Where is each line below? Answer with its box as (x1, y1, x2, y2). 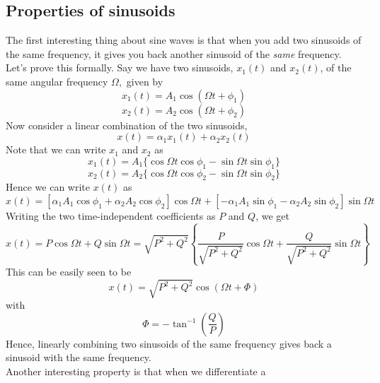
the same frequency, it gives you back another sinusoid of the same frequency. (6, 46, 342, 61)
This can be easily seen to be (6, 264, 132, 279)
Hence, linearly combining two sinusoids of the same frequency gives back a (6, 336, 332, 350)
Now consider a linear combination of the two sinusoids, (6, 117, 248, 132)
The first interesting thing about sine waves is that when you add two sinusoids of (6, 33, 362, 47)
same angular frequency (6, 73, 108, 88)
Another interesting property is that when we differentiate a (6, 363, 266, 378)
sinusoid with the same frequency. (6, 350, 151, 365)
